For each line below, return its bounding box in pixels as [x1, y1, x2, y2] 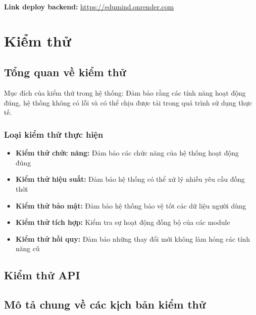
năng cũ [15, 243, 40, 254]
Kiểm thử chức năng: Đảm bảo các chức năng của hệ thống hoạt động [15, 148, 239, 158]
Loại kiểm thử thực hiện [4, 128, 103, 140]
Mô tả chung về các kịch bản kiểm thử [4, 297, 206, 312]
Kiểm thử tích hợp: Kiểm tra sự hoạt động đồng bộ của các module [15, 217, 230, 227]
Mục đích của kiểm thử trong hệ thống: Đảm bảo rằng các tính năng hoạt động [4, 88, 246, 98]
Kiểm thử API [4, 267, 80, 283]
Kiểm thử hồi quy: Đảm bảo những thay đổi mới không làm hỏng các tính [15, 233, 250, 244]
